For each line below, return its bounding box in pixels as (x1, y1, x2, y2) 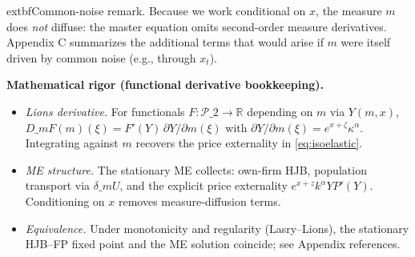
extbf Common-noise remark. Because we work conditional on (6, 2, 306, 18)
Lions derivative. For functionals (25, 102, 185, 119)
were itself (340, 34, 391, 50)
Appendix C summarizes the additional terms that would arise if (6, 34, 324, 50)
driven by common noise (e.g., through (6, 49, 196, 66)
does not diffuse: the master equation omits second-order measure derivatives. (6, 18, 387, 34)
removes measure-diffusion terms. (118, 192, 281, 209)
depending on (247, 102, 313, 119)
